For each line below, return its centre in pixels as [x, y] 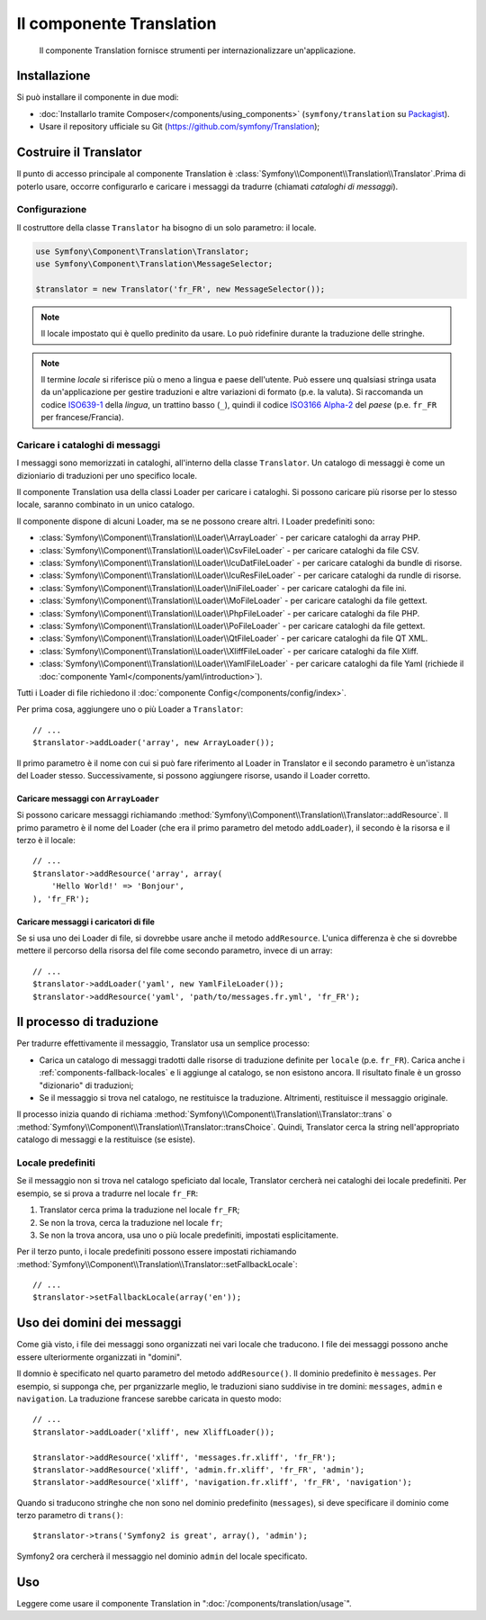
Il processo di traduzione [88, 1022]
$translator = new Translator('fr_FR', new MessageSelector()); [180, 289]
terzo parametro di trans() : [70, 1516]
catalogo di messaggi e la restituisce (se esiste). [106, 1139]
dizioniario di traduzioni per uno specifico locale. [107, 475]
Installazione [54, 76]
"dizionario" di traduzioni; [86, 1085]
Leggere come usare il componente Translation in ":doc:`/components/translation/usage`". [184, 1603]
